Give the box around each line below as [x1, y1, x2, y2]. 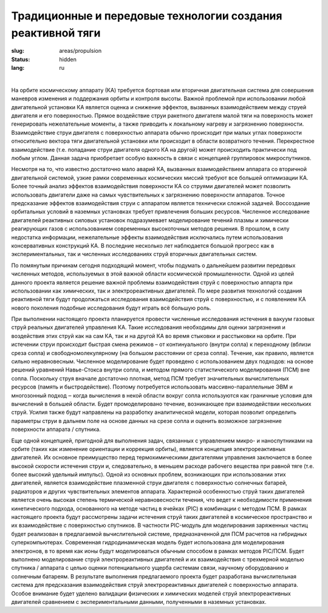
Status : [11, 55, 30, 63]
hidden [59, 55, 77, 63]
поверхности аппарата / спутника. [11, 425, 101, 433]
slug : [11, 47, 24, 55]
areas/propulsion [59, 47, 102, 55]
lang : [11, 64, 25, 72]
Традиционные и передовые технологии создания [11, 9, 282, 22]
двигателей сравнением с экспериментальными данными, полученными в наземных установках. [11, 598, 267, 605]
